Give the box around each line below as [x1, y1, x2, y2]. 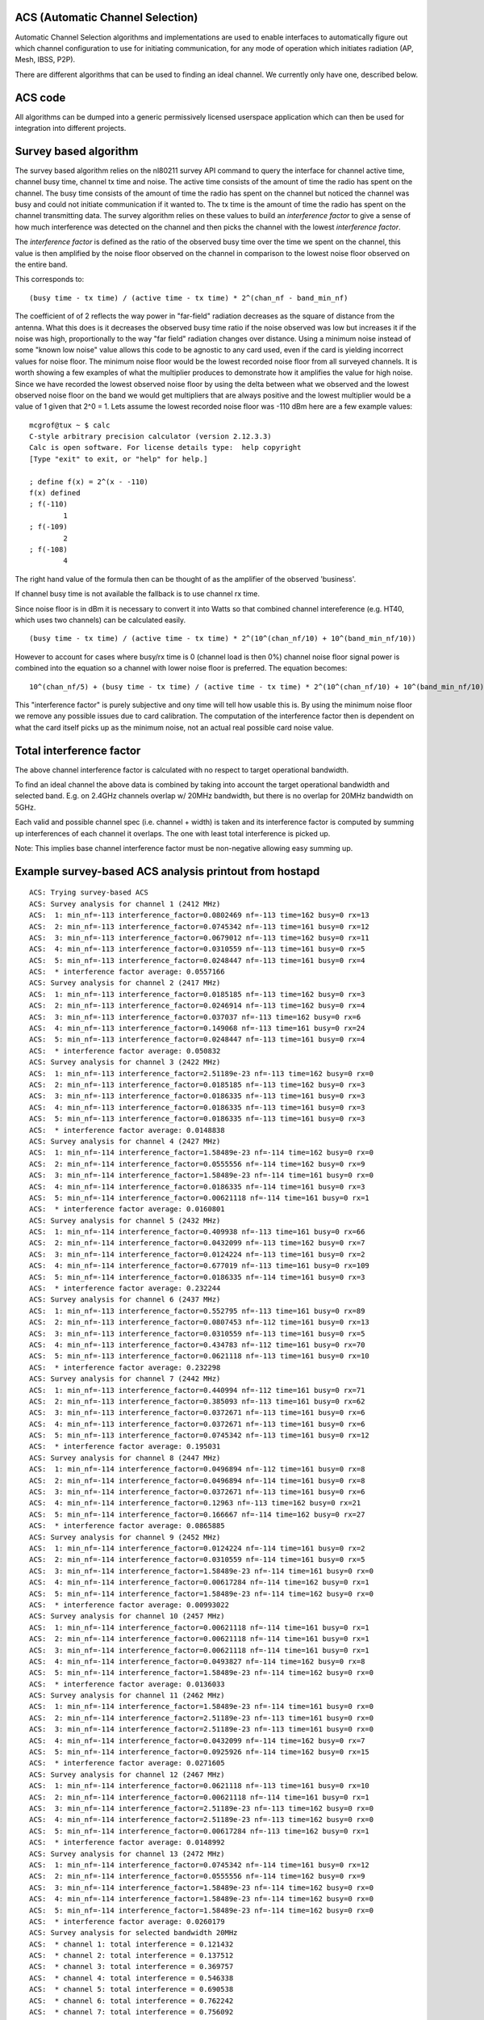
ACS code [15, 90, 66, 104]
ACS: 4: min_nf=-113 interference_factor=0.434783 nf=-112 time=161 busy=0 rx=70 [29, 1340, 365, 1349]
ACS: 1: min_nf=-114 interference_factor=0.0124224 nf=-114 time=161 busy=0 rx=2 [29, 1544, 365, 1553]
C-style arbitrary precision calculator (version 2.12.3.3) [29, 432, 272, 441]
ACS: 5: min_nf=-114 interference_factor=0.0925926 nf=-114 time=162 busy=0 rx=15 [29, 1748, 370, 1757]
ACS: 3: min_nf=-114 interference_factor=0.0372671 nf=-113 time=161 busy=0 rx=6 [29, 1488, 365, 1496]
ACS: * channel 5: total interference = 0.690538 [29, 1984, 234, 1994]
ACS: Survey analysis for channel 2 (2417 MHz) [29, 978, 221, 987]
